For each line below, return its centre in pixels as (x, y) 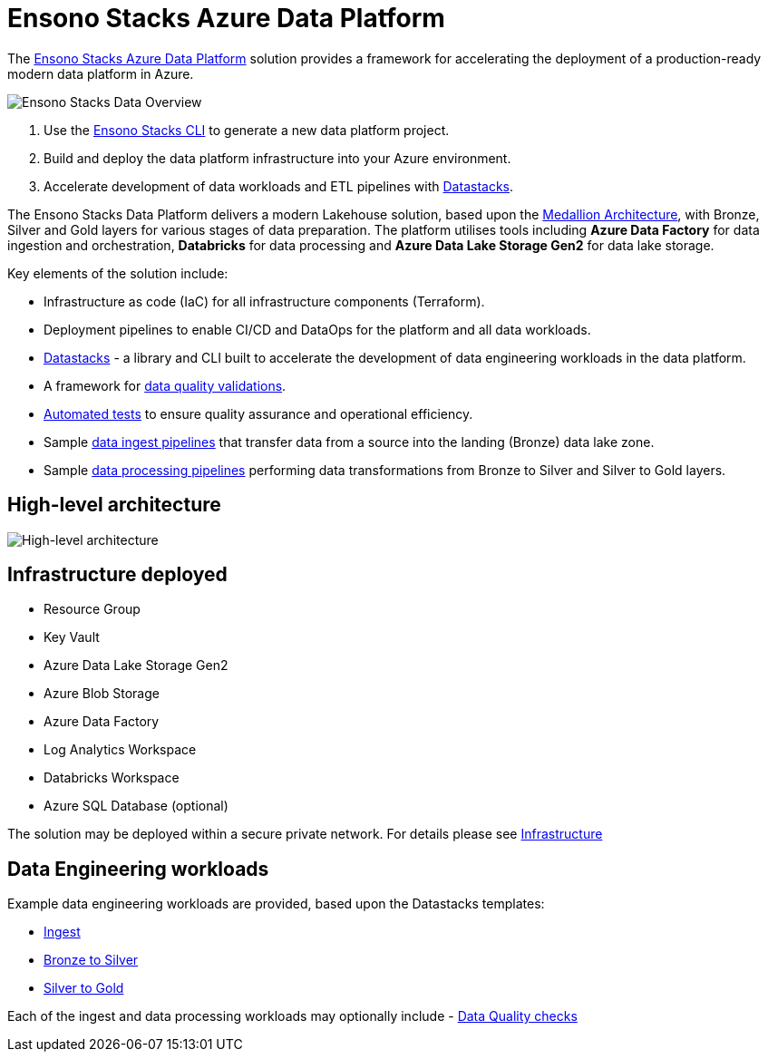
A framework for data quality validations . (165, 385)
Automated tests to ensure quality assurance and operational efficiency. (258, 413)
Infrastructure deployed (117, 575)
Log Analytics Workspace (120, 750)
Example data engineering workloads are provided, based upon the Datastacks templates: (276, 904)
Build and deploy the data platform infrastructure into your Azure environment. (277, 158)
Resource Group (92, 609)
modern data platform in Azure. (101, 73)
